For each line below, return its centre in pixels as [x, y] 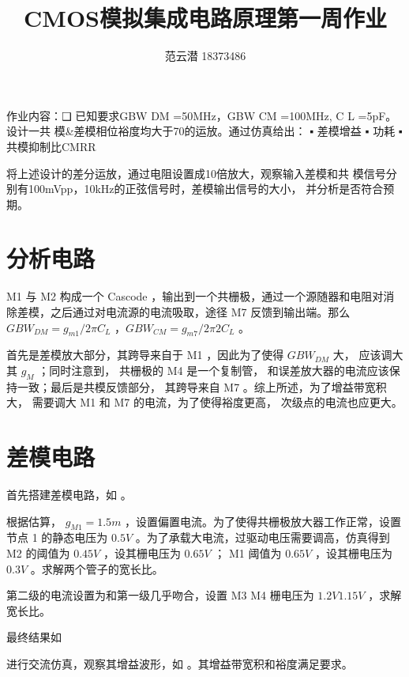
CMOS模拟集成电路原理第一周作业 [205, 18]
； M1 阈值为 [248, 553]
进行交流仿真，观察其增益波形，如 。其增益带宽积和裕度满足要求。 [180, 664]
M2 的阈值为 [38, 553]
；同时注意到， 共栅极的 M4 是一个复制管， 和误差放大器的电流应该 [214, 370]
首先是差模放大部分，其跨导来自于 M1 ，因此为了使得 [145, 355]
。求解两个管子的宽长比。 [97, 568]
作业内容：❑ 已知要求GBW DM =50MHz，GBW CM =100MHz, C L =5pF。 [202, 115]
